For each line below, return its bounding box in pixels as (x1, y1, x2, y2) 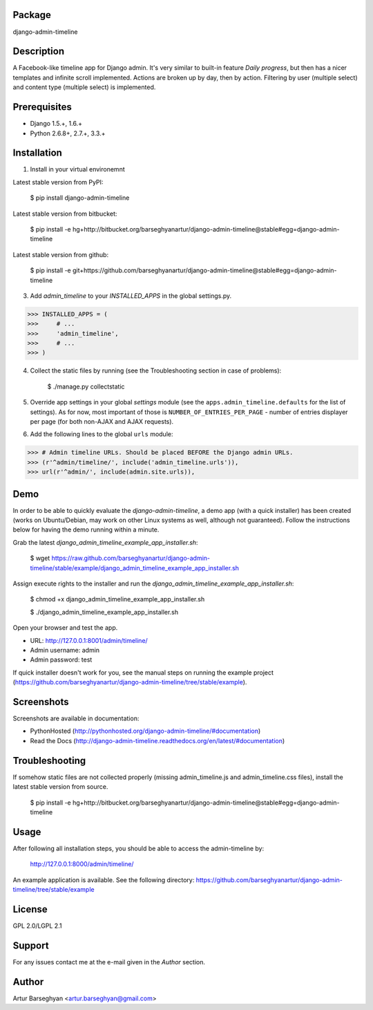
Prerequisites (12, 101, 72, 113)
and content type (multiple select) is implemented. (12, 83, 156, 91)
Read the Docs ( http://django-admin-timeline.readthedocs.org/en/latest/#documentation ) (30, 736, 285, 745)
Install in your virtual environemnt (30, 165, 125, 174)
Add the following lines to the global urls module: (30, 430, 173, 438)
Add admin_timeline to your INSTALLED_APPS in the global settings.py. (30, 291, 232, 300)
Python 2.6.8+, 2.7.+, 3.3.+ (30, 129, 106, 138)
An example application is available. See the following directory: (12, 875, 195, 884)
